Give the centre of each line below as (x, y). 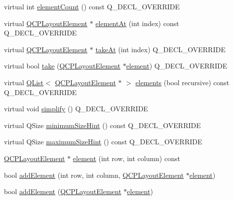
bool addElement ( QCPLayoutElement (63, 191)
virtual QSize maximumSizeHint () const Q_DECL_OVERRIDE (103, 142)
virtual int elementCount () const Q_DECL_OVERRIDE (92, 6)
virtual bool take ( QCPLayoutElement (62, 66)
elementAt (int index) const (137, 23)
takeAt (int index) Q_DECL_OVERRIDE (160, 49)
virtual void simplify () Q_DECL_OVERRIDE (76, 109)
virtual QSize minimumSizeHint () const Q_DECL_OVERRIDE (102, 125)
